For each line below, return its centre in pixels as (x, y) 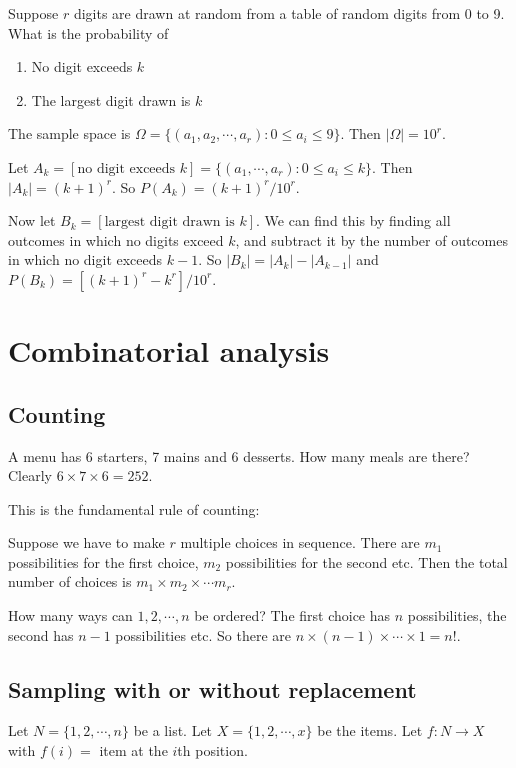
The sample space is (69, 133)
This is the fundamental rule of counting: (134, 508)
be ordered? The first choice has (292, 615)
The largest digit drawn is (111, 99)
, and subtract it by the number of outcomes (371, 239)
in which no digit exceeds (85, 259)
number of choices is (70, 581)
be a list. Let (173, 730)
